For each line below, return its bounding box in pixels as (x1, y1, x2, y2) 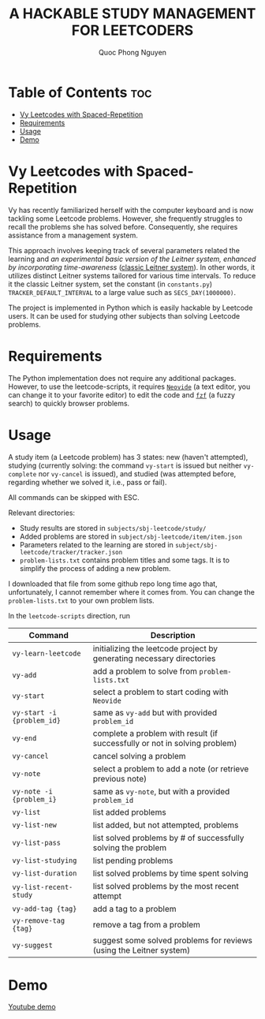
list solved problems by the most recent (92, 880, 239, 891)
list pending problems (92, 855, 174, 866)
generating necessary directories (92, 652, 216, 663)
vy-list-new (12, 820, 58, 829)
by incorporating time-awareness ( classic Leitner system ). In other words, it (8, 262, 256, 272)
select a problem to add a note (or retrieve (92, 763, 249, 774)
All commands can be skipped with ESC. (8, 492, 140, 502)
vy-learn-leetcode (12, 648, 81, 658)
